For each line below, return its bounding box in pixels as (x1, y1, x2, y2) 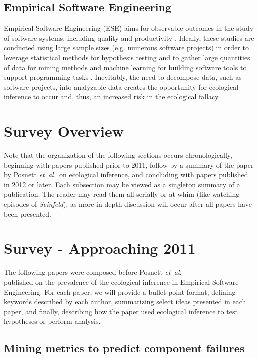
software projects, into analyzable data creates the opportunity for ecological (4, 81, 239, 92)
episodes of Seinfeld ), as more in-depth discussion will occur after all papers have (4, 199, 252, 209)
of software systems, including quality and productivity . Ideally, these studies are (4, 32, 254, 43)
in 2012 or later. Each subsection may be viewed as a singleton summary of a (4, 179, 240, 189)
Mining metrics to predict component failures (4, 340, 245, 356)
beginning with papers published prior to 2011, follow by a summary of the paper (4, 159, 254, 170)
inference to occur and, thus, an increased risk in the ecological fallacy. (4, 91, 220, 102)
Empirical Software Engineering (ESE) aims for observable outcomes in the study (4, 23, 254, 33)
